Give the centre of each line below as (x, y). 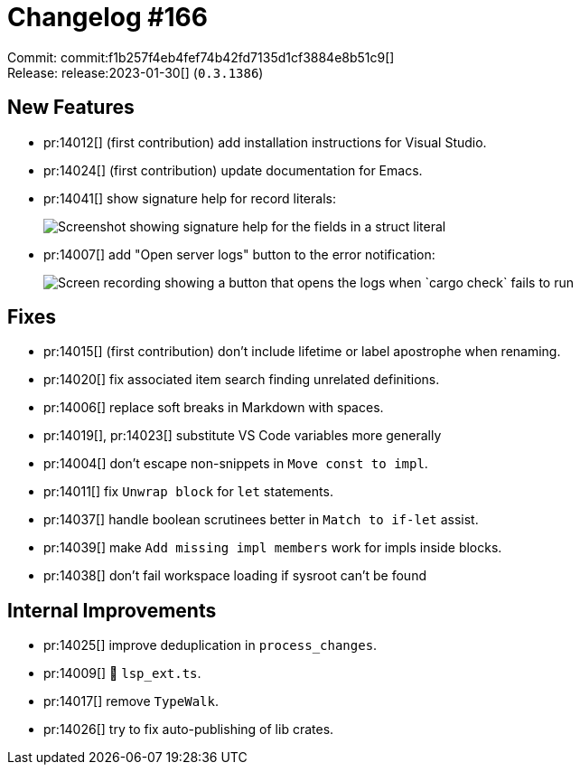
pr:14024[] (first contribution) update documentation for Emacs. (233, 170)
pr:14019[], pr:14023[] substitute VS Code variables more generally (243, 436)
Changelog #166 (108, 17)
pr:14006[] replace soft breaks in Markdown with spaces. (214, 408)
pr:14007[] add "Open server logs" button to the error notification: (239, 254)
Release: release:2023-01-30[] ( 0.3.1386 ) (136, 72)
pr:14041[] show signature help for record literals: (190, 198)
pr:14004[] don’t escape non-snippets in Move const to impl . (236, 464)
